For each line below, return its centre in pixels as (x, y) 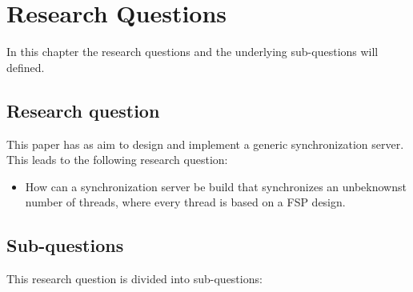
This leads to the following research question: (117, 160)
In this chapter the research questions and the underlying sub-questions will (192, 52)
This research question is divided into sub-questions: (134, 279)
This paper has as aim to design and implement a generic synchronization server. (205, 144)
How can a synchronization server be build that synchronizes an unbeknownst (216, 186)
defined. (26, 67)
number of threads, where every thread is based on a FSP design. (185, 202)
